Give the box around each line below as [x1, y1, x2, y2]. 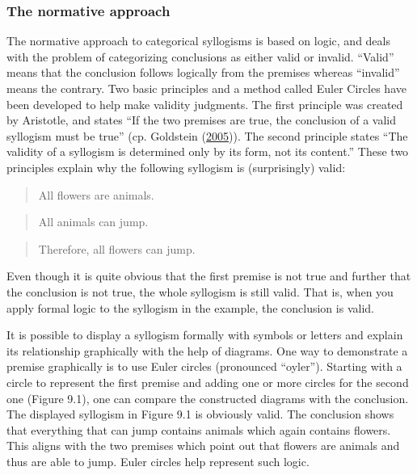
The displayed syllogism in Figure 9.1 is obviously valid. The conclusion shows [6, 406, 394, 422]
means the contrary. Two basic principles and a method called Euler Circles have [6, 80, 406, 96]
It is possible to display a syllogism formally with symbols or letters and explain [6, 326, 403, 343]
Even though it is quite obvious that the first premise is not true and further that [6, 267, 411, 284]
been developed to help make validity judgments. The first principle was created [6, 95, 403, 112]
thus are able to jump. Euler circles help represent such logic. [6, 452, 310, 469]
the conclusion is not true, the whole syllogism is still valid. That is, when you [6, 283, 394, 300]
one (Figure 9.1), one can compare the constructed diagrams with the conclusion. [6, 389, 409, 406]
